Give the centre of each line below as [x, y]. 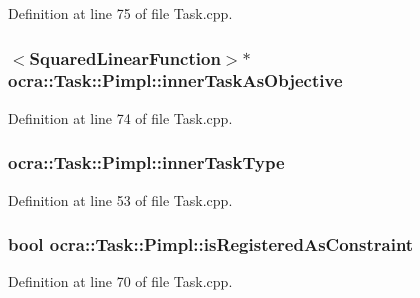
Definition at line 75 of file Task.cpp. [120, 13]
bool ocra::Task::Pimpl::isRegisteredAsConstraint [211, 244]
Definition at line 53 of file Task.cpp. [120, 199]
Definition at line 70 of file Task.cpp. [120, 281]
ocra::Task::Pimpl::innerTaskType [146, 162]
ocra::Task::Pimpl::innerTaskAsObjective [175, 80]
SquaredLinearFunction [125, 57]
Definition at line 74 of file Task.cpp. [120, 117]
